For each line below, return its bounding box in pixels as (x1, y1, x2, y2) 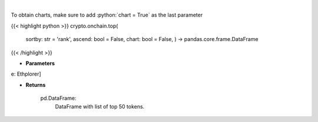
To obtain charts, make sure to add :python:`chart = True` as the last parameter (11, 12, 203, 19)
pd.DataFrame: (40, 94, 77, 102)
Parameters (25, 59, 55, 67)
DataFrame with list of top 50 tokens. (55, 103, 145, 110)
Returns (25, 81, 46, 88)
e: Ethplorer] (11, 70, 41, 77)
